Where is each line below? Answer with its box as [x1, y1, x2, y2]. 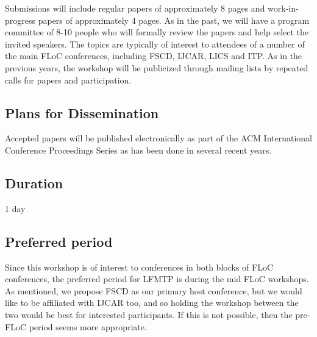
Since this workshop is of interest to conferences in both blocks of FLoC [5, 260, 274, 273]
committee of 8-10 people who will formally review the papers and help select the [5, 26, 309, 38]
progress [5, 13, 36, 26]
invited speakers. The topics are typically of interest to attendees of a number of [5, 37, 305, 50]
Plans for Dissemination [5, 103, 159, 122]
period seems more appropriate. [29, 320, 147, 333]
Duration [5, 173, 63, 192]
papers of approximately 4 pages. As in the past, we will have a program [38, 13, 310, 26]
